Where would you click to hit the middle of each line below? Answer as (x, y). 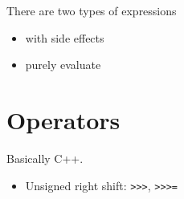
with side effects (65, 37)
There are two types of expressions (92, 10)
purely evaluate (63, 65)
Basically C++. (45, 158)
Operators (63, 119)
